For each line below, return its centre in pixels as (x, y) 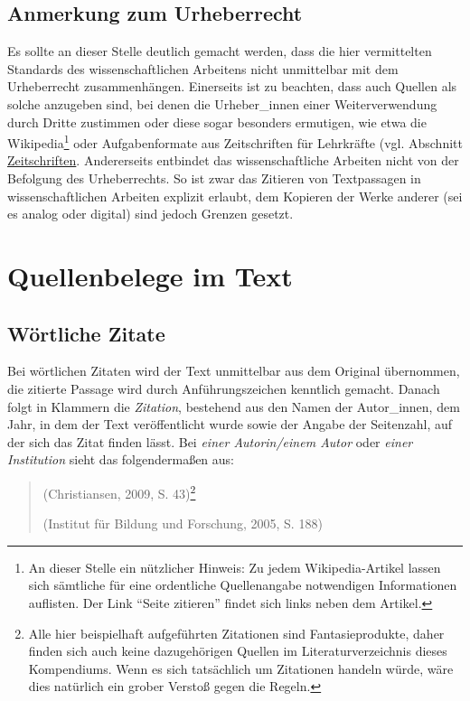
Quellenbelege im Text (150, 275)
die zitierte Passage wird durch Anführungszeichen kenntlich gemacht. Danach (224, 388)
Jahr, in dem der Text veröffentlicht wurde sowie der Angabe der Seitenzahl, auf (230, 424)
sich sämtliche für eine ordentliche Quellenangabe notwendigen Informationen (243, 585)
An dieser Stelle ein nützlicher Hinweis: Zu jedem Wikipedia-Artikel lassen (235, 567)
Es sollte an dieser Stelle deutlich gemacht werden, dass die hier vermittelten (220, 51)
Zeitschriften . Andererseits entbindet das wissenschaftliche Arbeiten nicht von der (233, 160)
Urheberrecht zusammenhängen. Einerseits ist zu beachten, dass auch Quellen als (232, 86)
